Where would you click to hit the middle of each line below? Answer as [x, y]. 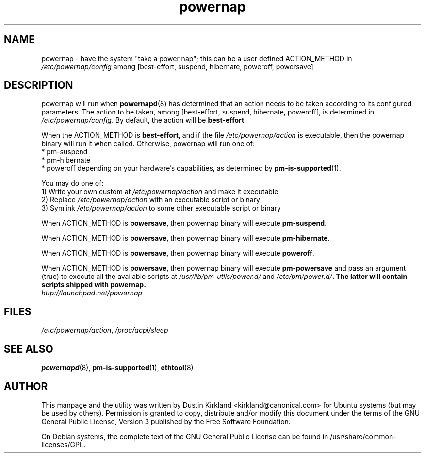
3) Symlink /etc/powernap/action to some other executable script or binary [161, 208]
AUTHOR [26, 386]
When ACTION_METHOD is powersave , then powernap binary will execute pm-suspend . [184, 223]
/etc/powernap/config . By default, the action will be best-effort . [144, 120]
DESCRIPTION [39, 85]
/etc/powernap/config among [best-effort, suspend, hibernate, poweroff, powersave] [177, 66]
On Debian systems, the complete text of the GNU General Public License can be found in [185, 436]
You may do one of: [73, 183]
